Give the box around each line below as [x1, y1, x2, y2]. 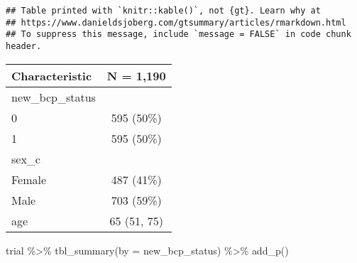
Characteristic [11, 67, 92, 84]
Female [11, 171, 47, 188]
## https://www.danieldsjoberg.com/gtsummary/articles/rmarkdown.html [6, 17, 346, 28]
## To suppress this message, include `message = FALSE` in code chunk [6, 29, 351, 40]
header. [6, 41, 42, 51]
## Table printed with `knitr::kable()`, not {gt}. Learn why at [6, 6, 321, 16]
